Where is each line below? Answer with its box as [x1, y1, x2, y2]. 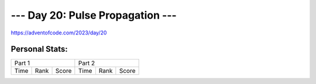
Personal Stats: [11, 44, 68, 54]
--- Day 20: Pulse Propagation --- [11, 9, 177, 22]
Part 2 [78, 59, 95, 67]
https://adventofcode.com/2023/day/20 [11, 29, 107, 36]
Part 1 [14, 59, 30, 67]
